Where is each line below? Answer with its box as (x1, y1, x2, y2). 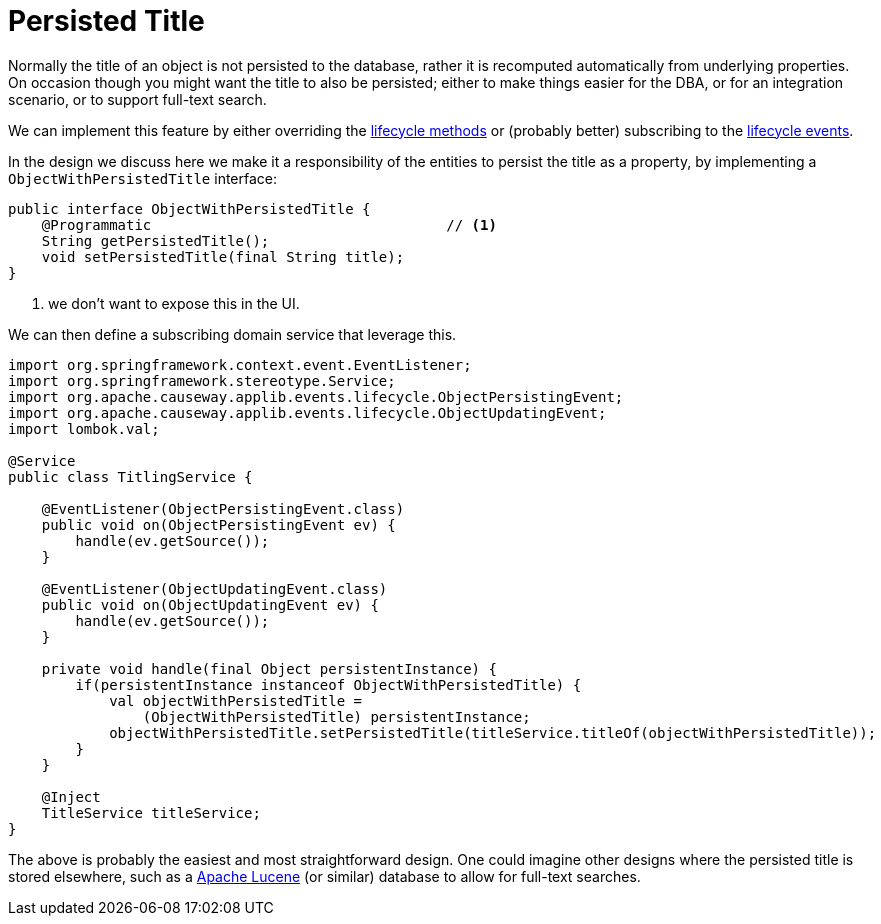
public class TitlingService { (8, 468, 253, 485)
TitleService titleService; (41, 804, 261, 821)
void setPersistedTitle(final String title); (41, 248, 405, 265)
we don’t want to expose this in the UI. (48, 294, 300, 312)
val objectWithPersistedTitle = (109, 692, 363, 709)
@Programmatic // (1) (41, 216, 497, 233)
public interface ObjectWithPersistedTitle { (8, 200, 371, 217)
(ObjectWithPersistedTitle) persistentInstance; (142, 708, 531, 725)
